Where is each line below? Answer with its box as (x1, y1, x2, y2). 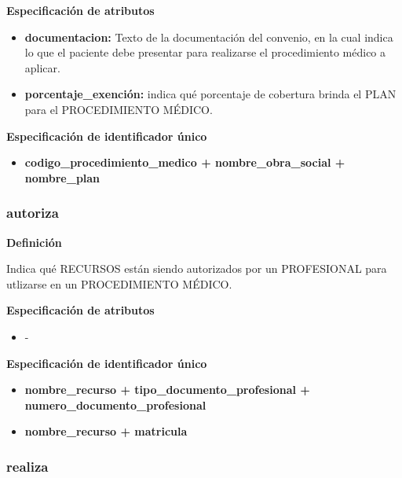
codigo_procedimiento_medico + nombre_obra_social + (24, 154, 345, 171)
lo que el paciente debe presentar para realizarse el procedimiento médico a (24, 44, 386, 61)
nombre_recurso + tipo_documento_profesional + (24, 381, 310, 398)
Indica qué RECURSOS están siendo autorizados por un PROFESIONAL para (6, 260, 387, 277)
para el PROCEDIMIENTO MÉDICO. (24, 101, 213, 117)
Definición (6, 233, 62, 250)
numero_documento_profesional (24, 396, 206, 413)
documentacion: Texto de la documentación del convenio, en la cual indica (24, 28, 393, 45)
